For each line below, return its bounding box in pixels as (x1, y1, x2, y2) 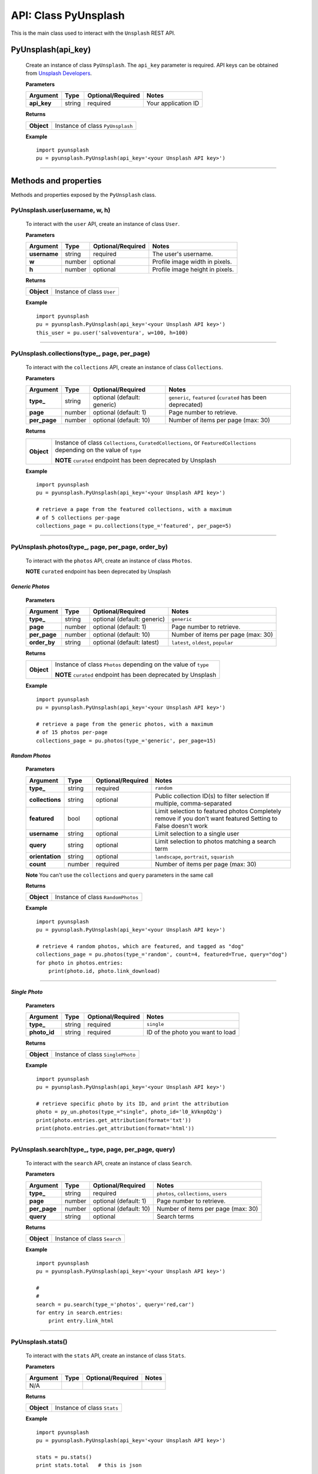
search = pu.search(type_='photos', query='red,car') (36, 1301, 194, 1308)
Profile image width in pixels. (152, 257, 232, 265)
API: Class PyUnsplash (11, 9, 125, 22)
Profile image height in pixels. (152, 265, 234, 274)
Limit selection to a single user (155, 829, 240, 837)
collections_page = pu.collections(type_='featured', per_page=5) (36, 522, 232, 529)
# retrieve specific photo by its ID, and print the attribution (36, 1100, 229, 1107)
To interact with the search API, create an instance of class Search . (25, 1159, 193, 1167)
